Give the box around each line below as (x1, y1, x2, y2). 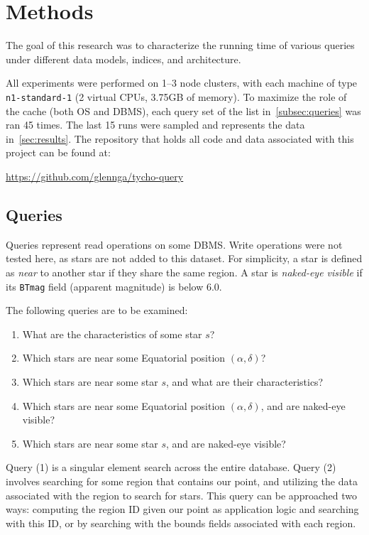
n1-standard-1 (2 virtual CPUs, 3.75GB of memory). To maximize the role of (6, 89, 347, 104)
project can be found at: (6, 145, 111, 160)
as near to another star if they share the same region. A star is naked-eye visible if (6, 264, 363, 279)
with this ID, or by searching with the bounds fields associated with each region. (6, 515, 356, 530)
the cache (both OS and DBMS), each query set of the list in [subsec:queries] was (6, 103, 361, 118)
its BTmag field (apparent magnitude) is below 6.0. (6, 279, 222, 293)
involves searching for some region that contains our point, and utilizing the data (6, 473, 358, 488)
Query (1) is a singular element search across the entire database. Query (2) (6, 460, 336, 475)
